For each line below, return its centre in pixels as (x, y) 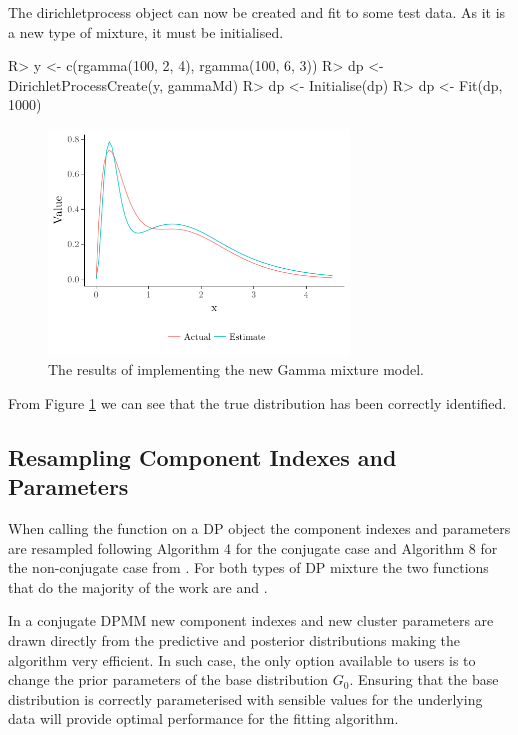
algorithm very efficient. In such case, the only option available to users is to (242, 659)
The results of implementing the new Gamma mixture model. (236, 369)
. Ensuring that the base (424, 679)
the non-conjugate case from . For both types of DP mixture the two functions (248, 567)
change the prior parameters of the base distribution (168, 679)
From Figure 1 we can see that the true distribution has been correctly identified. (257, 402)
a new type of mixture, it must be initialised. (146, 31)
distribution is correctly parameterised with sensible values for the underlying (245, 698)
